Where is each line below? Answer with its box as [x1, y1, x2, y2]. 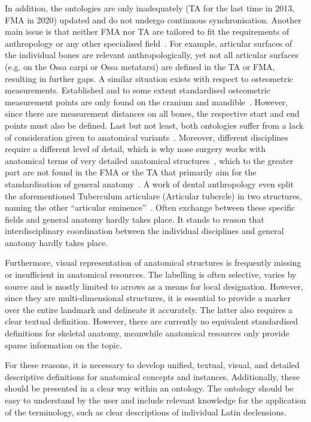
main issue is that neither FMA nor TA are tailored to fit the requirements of [5, 25, 289, 38]
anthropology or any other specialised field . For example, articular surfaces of [5, 37, 292, 49]
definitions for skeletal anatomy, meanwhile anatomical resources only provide [5, 327, 289, 339]
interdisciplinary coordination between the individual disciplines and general [5, 224, 284, 237]
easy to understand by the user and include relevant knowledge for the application [5, 394, 306, 406]
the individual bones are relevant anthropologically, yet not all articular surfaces [5, 48, 298, 61]
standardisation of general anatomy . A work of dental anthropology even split [5, 177, 294, 190]
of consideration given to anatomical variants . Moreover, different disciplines [5, 130, 288, 143]
